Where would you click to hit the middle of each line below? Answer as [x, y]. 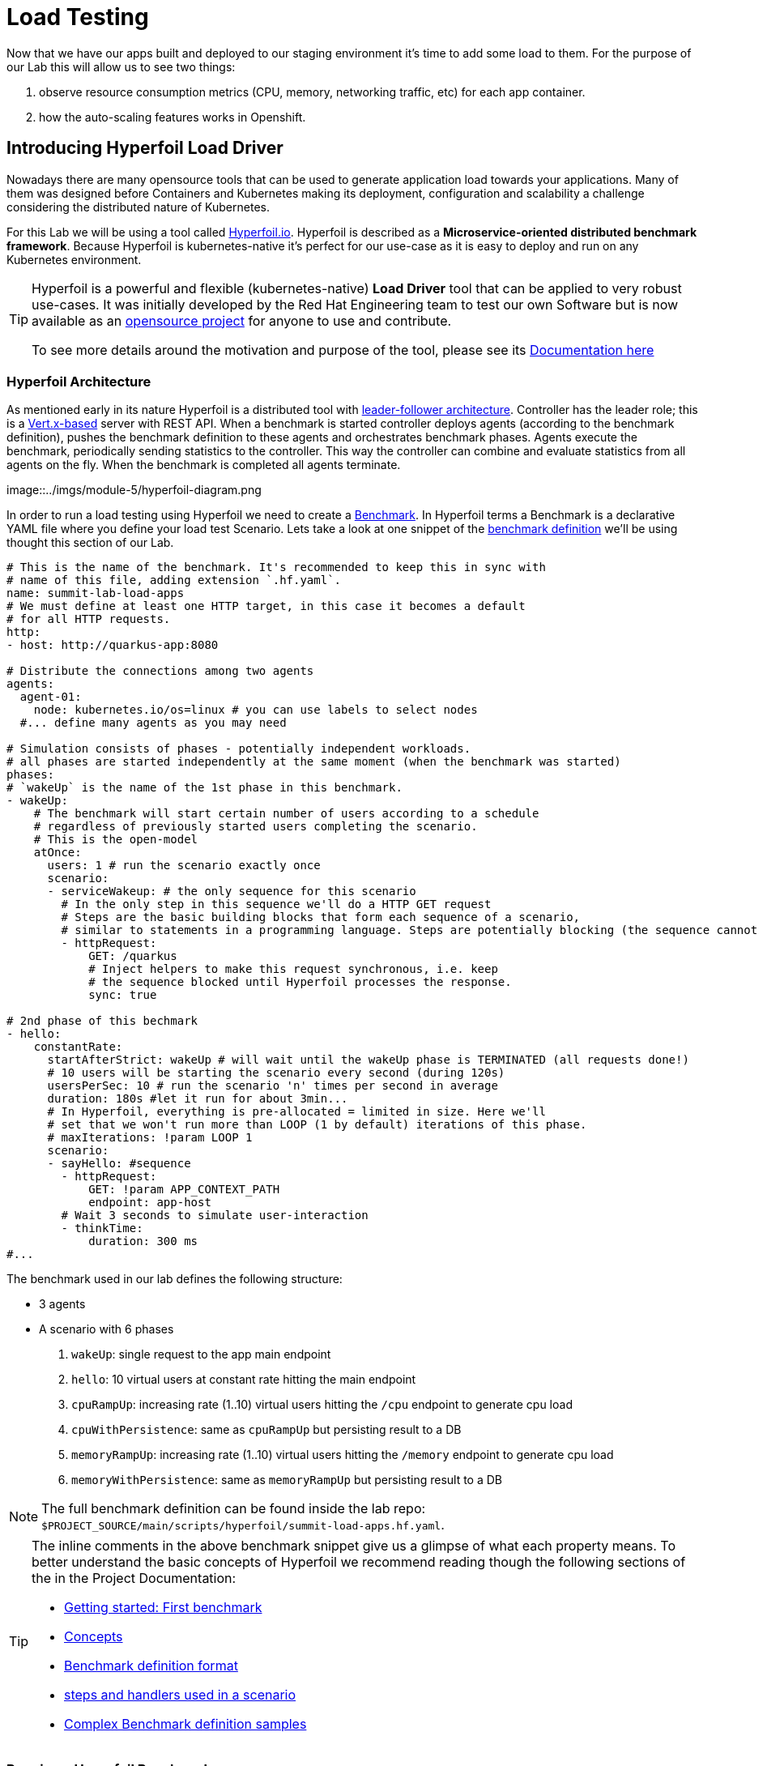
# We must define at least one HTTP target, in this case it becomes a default [266, 606]
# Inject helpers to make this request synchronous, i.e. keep [293, 969]
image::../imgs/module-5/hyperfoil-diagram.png [134, 490]
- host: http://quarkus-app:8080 [113, 645]
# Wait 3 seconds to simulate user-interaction [215, 1216]
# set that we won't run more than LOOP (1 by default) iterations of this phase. [317, 1125]
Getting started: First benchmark [163, 1608]
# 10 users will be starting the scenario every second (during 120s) [276, 1073]
